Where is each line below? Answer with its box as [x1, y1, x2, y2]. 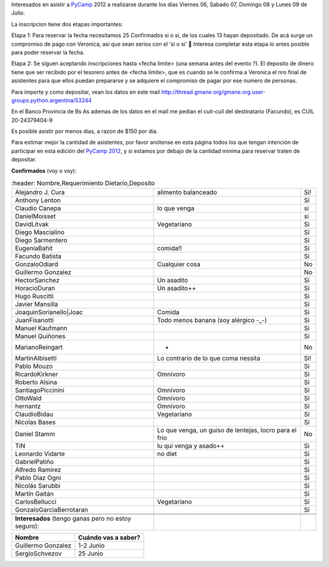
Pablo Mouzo [15, 362, 53, 371]
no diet [157, 449, 177, 458]
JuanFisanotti [15, 316, 54, 325]
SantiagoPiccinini [15, 386, 65, 395]
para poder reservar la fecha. [11, 49, 85, 56]
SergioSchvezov [15, 549, 62, 558]
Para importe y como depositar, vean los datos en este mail [11, 88, 160, 96]
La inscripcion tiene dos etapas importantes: [11, 20, 123, 27]
